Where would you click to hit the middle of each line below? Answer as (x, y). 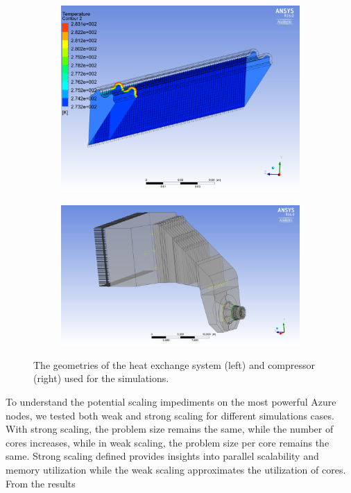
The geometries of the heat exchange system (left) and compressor (174, 364)
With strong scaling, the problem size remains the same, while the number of (170, 429)
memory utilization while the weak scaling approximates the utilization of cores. (176, 469)
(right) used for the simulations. (101, 378)
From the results (41, 483)
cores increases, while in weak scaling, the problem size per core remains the (168, 442)
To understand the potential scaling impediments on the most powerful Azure (171, 402)
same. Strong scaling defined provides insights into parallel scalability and (162, 456)
